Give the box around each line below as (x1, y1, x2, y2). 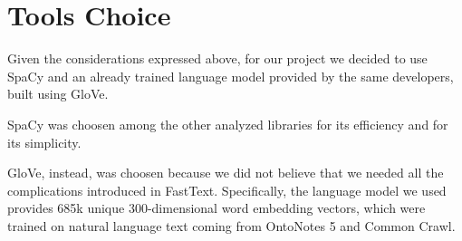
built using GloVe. (7, 84, 109, 103)
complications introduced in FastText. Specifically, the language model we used (7, 180, 447, 199)
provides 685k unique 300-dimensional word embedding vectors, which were (7, 198, 426, 217)
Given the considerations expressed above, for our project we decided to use (7, 49, 428, 68)
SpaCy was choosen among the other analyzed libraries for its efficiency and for (7, 114, 448, 133)
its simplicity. (7, 132, 82, 151)
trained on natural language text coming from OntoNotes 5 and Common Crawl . (7, 216, 456, 235)
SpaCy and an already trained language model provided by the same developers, (7, 66, 454, 85)
